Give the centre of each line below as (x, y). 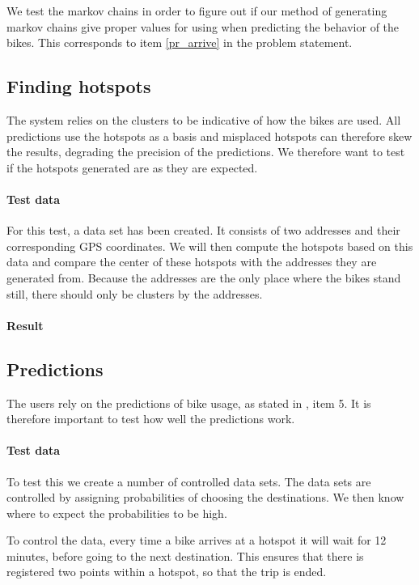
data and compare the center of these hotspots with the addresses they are (192, 262)
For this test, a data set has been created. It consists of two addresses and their (203, 230)
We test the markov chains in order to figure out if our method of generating (197, 11)
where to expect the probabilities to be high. (117, 513)
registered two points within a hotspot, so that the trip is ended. (167, 572)
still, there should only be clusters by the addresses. (135, 293)
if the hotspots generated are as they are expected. (132, 167)
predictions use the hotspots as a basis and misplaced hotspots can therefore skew (209, 136)
